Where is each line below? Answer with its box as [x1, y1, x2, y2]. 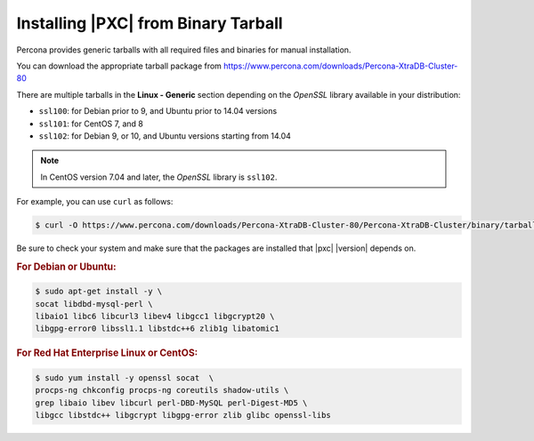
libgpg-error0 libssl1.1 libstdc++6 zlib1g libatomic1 [35, 324, 279, 333]
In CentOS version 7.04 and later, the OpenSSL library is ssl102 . [40, 172, 278, 182]
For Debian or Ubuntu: [16, 261, 117, 273]
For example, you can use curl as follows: [16, 196, 174, 207]
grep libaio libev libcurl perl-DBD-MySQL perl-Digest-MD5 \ [35, 397, 308, 408]
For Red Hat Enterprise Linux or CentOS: [16, 347, 198, 359]
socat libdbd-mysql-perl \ [35, 299, 153, 309]
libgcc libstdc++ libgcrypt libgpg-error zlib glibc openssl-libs [35, 410, 331, 421]
